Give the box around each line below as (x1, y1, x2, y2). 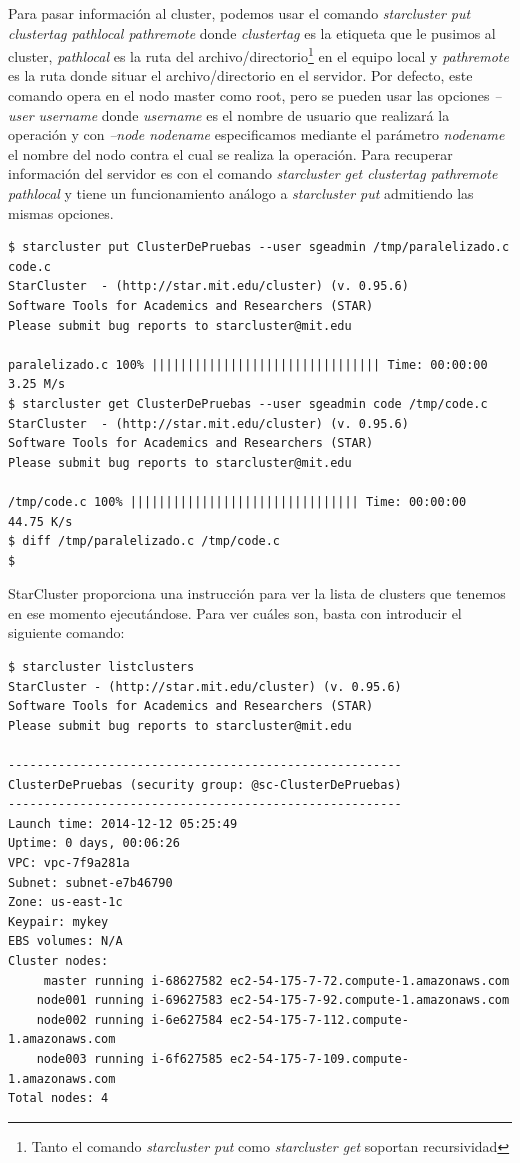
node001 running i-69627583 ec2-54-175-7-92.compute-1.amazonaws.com (36, 993, 510, 1008)
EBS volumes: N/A (8, 934, 123, 949)
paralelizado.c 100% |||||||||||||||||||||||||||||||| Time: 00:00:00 (8, 357, 488, 372)
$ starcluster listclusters (8, 660, 195, 675)
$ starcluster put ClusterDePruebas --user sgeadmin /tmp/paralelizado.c (8, 240, 510, 255)
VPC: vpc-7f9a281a (8, 856, 130, 870)
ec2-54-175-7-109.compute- (229, 1051, 409, 1066)
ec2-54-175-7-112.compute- (229, 1012, 409, 1027)
